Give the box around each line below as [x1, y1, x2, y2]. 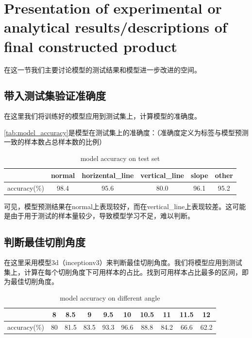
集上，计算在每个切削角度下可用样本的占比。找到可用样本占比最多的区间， [4, 267, 242, 277]
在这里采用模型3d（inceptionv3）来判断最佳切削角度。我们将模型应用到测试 [4, 257, 242, 267]
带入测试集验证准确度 [4, 88, 106, 103]
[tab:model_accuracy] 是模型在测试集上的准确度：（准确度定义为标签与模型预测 [4, 127, 249, 137]
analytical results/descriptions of [4, 17, 227, 37]
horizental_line [82, 170, 134, 180]
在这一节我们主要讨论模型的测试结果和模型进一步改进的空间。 [4, 64, 201, 74]
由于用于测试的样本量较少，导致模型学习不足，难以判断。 [10, 211, 194, 221]
